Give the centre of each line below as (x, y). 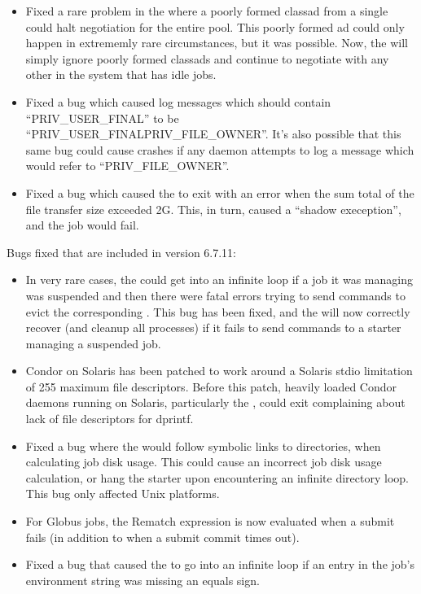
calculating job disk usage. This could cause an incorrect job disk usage (204, 462)
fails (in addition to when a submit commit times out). (162, 537)
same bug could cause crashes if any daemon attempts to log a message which (220, 149)
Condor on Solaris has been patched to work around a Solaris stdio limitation (219, 371)
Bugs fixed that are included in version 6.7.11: (122, 252)
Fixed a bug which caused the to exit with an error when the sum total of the (220, 192)
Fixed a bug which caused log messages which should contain (178, 101)
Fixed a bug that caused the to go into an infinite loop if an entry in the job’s (220, 564)
